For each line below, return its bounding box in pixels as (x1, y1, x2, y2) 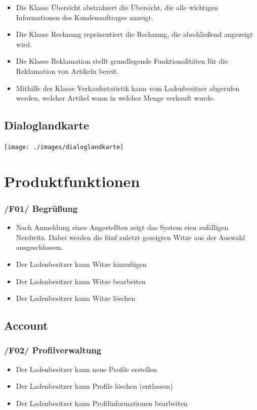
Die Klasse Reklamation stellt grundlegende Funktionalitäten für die (16, 56, 228, 66)
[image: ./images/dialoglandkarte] (4, 143, 124, 151)
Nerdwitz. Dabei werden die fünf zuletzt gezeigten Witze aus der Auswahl (16, 232, 245, 242)
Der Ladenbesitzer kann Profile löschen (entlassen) (16, 381, 173, 391)
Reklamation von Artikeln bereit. (16, 65, 119, 76)
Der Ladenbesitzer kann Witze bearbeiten (16, 276, 146, 286)
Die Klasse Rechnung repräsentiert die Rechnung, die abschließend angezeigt (16, 29, 253, 39)
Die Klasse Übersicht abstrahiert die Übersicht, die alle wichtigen (16, 2, 219, 12)
